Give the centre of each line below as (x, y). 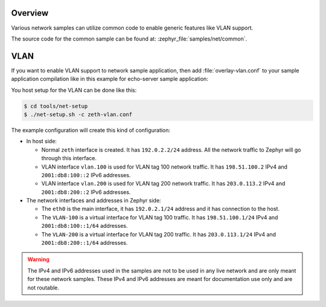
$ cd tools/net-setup (56, 106)
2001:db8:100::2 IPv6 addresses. (86, 175)
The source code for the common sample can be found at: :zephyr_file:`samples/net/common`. (129, 39)
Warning (38, 259)
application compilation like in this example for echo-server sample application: (110, 79)
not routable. (43, 288)
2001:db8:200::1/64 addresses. (85, 243)
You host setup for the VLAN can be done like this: (74, 90)
